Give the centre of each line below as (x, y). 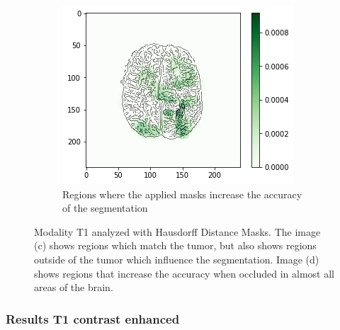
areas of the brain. (74, 287)
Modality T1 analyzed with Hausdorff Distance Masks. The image (177, 231)
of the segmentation (105, 208)
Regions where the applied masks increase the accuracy (182, 194)
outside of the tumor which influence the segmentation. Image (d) (177, 259)
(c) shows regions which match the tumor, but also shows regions (175, 245)
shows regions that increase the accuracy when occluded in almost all (184, 273)
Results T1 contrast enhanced (93, 318)
